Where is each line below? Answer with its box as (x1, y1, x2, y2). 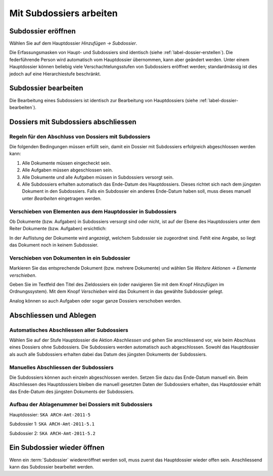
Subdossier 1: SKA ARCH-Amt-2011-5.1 (9, 421, 95, 427)
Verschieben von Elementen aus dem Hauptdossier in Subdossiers (9, 208, 177, 215)
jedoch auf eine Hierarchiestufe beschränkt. (9, 71, 101, 77)
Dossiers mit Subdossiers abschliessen (9, 117, 136, 126)
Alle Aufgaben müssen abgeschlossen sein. (22, 167, 113, 173)
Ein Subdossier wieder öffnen (9, 443, 105, 452)
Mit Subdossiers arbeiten (9, 8, 118, 19)
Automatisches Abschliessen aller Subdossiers (9, 326, 128, 333)
